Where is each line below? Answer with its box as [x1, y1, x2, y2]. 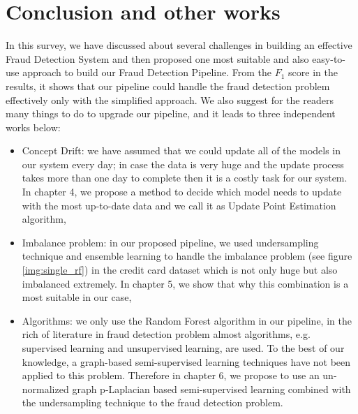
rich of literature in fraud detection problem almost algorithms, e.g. [22, 327, 311, 341]
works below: [6, 119, 61, 134]
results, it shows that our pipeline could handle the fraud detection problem [6, 78, 330, 93]
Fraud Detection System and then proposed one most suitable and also [6, 51, 309, 66]
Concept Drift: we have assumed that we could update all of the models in [22, 143, 341, 158]
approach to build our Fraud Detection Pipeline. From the [22, 65, 272, 80]
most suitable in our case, [22, 290, 132, 304]
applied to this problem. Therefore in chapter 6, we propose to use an [22, 368, 320, 383]
